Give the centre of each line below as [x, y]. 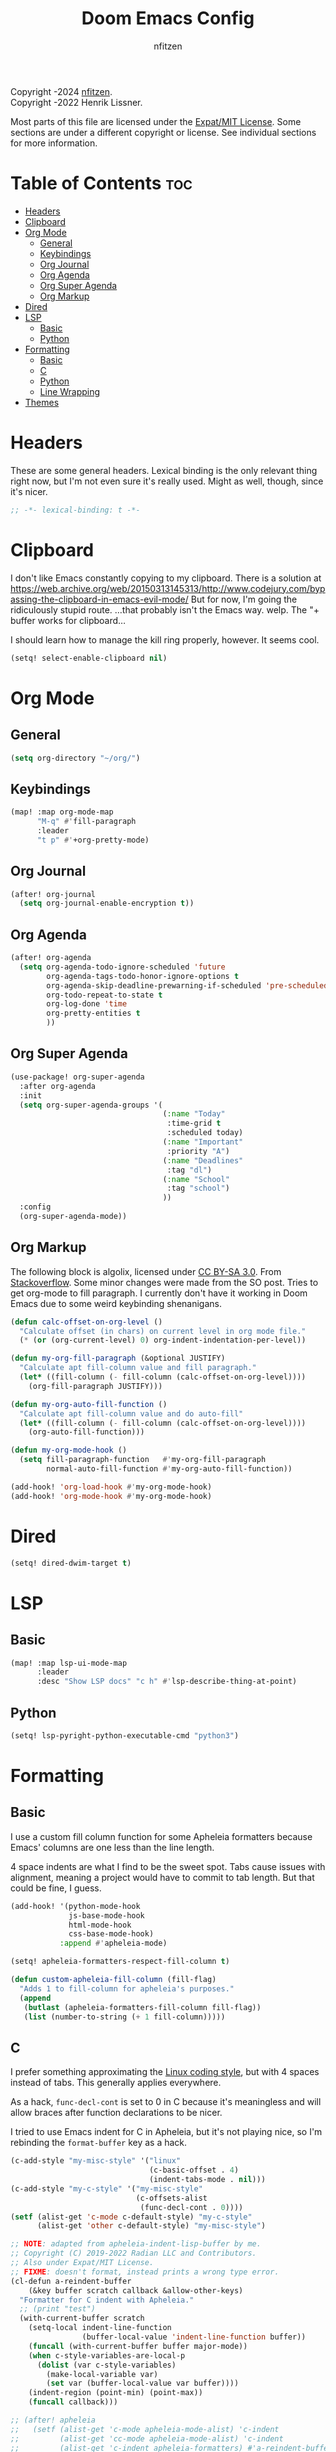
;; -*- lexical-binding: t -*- [75, 510]
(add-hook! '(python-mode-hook [75, 1906]
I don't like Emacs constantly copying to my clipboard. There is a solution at [166, 578]
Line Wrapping [70, 391]
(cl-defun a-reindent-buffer [71, 2281]
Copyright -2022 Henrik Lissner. [76, 102]
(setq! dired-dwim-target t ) [71, 1563]
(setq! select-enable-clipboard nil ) [89, 658]
